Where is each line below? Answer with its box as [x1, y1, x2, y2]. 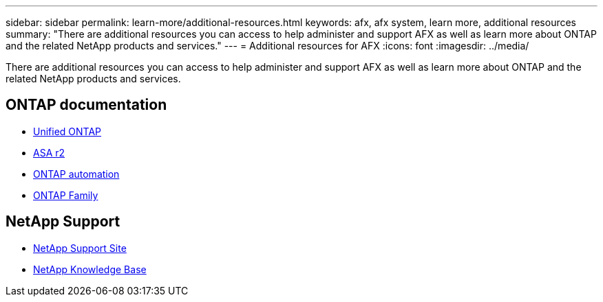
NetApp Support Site [33, 242, 127, 254]
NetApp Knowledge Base [33, 263, 147, 275]
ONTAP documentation [6, 96, 167, 114]
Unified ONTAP [33, 125, 102, 137]
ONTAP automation [33, 167, 120, 180]
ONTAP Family [33, 189, 98, 201]
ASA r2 [33, 146, 65, 159]
